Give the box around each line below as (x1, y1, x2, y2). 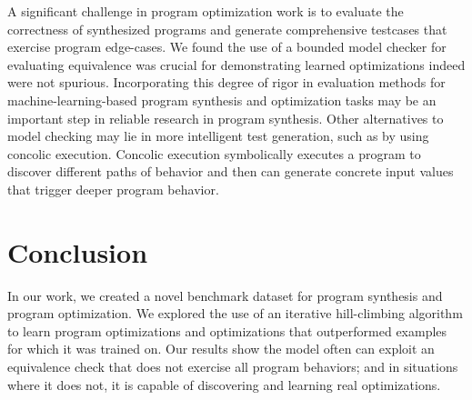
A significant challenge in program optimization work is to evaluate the (7, 2, 404, 20)
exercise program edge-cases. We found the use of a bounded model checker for (7, 37, 447, 56)
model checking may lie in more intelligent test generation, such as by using (7, 126, 429, 145)
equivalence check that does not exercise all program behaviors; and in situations (7, 357, 458, 376)
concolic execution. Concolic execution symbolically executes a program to (7, 144, 421, 163)
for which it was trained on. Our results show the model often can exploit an (7, 339, 435, 358)
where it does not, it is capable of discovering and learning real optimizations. (7, 375, 441, 394)
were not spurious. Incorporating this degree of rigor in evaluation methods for (7, 73, 446, 92)
